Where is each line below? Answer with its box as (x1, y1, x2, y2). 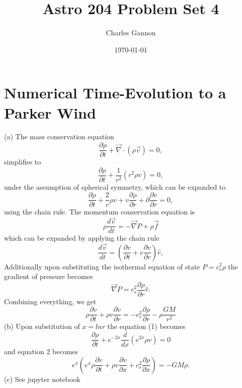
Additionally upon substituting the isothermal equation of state (4, 261, 200, 271)
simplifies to (4, 156, 41, 167)
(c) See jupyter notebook (4, 373, 80, 384)
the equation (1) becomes (107, 321, 186, 331)
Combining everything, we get (4, 296, 97, 306)
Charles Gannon (106, 27, 156, 38)
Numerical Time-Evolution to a (4, 82, 226, 103)
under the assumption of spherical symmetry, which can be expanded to (4, 181, 226, 192)
